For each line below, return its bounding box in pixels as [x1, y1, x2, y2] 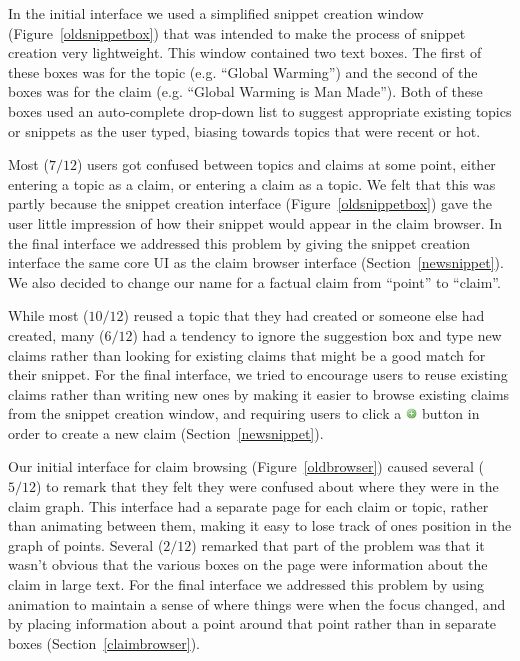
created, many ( [8, 324, 105, 345]
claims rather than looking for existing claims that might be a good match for [8, 344, 486, 365]
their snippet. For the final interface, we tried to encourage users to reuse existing [8, 364, 508, 385]
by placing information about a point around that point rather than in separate [8, 613, 497, 634]
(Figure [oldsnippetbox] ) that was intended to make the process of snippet [8, 22, 466, 43]
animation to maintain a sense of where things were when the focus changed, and [8, 593, 506, 614]
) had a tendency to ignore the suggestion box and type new [132, 324, 502, 345]
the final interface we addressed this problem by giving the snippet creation [8, 232, 471, 253]
